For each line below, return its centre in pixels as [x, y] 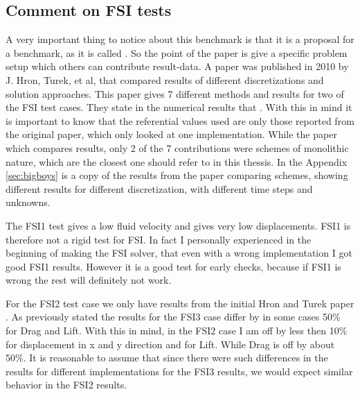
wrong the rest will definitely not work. [89, 280]
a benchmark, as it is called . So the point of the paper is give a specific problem [177, 52]
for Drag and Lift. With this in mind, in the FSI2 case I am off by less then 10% [177, 331]
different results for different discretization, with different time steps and [159, 188]
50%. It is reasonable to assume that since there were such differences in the [167, 358]
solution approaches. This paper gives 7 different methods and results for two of [175, 93]
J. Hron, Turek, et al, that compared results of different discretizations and [165, 79]
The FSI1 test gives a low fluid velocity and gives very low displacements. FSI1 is [178, 225]
